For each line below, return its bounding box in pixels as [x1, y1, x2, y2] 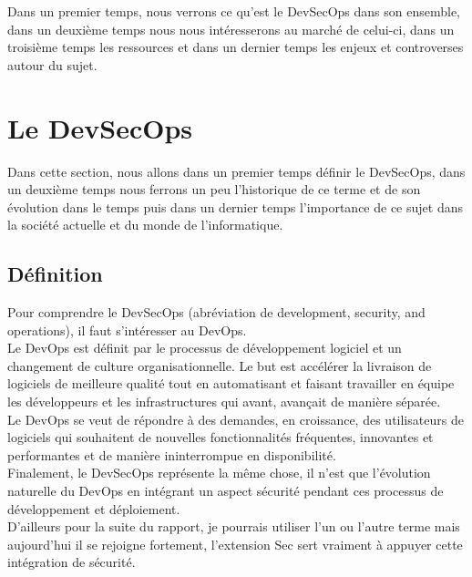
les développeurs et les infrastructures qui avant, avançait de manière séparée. [7, 392, 441, 411]
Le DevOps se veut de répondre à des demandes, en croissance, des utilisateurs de [7, 409, 464, 428]
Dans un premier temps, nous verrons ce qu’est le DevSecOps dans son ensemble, [7, 2, 461, 20]
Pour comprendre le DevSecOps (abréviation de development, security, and [7, 303, 426, 322]
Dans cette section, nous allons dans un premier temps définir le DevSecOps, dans [7, 161, 466, 180]
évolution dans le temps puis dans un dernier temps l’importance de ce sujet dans [7, 197, 463, 216]
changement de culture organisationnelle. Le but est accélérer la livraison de [7, 355, 432, 375]
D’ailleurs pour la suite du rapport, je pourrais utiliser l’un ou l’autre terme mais [7, 517, 460, 536]
